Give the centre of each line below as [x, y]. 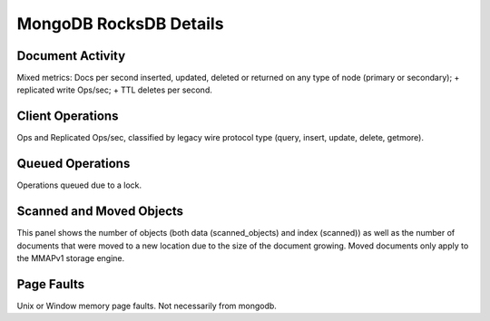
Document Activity [71, 56]
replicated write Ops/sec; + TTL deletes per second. [114, 90]
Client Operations [68, 117]
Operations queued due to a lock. [79, 185]
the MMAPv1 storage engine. [71, 258]
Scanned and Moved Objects [100, 212]
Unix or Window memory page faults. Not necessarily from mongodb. [147, 306]
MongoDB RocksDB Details [120, 24]
